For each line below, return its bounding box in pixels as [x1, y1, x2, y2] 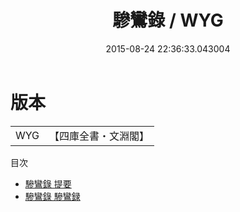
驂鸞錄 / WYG [112, 9, 224, 32]
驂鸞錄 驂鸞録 [24, 190, 81, 202]
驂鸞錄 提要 [24, 177, 72, 190]
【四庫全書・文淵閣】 [49, 129, 150, 143]
